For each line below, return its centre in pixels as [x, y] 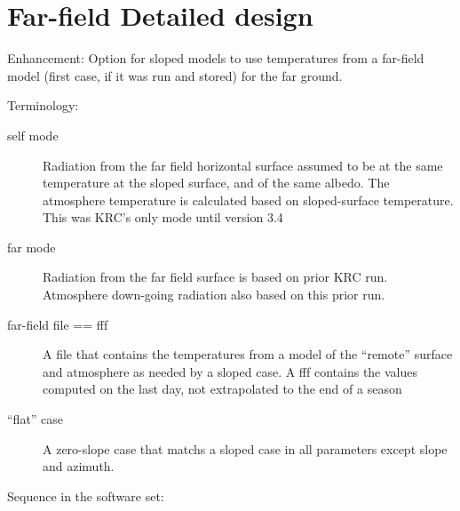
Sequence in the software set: [86, 495]
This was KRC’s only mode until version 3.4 [163, 217]
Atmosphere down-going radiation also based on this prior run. [214, 295]
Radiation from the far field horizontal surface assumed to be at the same [243, 165]
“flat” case [36, 419]
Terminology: [43, 105]
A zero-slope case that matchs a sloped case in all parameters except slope [245, 448]
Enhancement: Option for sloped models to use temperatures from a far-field [216, 58]
